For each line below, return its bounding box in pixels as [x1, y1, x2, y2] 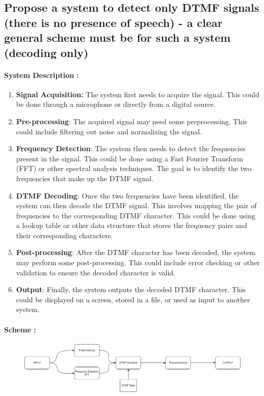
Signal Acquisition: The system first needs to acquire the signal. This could [16, 89, 259, 99]
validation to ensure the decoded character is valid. [16, 267, 175, 277]
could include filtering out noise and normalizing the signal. [16, 126, 202, 136]
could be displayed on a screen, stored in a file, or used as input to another [16, 294, 250, 304]
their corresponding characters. [16, 230, 113, 240]
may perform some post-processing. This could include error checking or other [16, 257, 260, 268]
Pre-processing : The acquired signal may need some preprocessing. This [16, 116, 247, 126]
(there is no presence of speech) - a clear [4, 14, 223, 30]
